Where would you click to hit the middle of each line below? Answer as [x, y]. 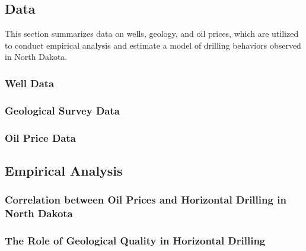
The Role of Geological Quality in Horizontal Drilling [135, 240]
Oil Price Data [40, 137]
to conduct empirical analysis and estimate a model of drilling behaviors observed [153, 45]
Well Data [30, 83]
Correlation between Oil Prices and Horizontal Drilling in [146, 200]
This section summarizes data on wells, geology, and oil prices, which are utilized [152, 34]
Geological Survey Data [62, 110]
